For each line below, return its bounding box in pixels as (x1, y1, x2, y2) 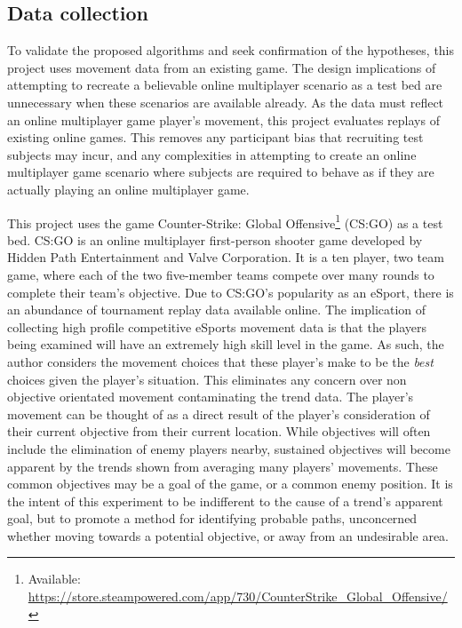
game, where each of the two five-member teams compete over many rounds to (7, 265, 434, 283)
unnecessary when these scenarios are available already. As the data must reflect (7, 92, 444, 111)
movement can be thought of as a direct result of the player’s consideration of (7, 404, 430, 423)
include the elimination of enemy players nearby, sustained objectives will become (7, 439, 450, 457)
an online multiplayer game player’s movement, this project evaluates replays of (7, 110, 440, 129)
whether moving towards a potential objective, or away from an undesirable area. (7, 526, 449, 545)
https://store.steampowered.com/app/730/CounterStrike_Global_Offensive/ (28, 587, 448, 606)
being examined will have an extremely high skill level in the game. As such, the (7, 335, 444, 354)
